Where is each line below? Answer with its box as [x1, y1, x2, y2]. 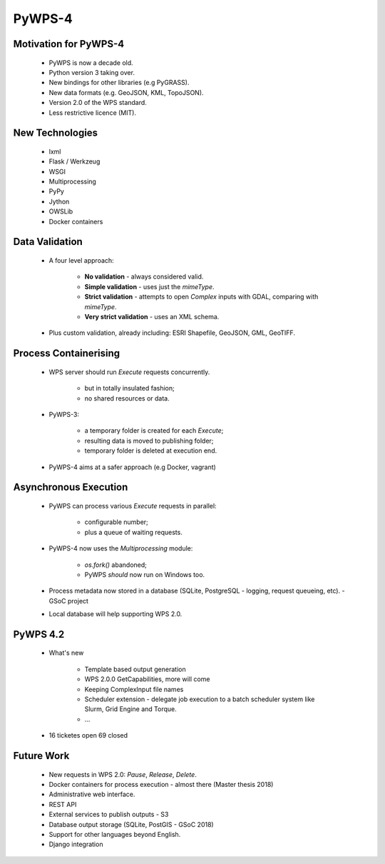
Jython [48, 197, 70, 206]
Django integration [48, 840, 103, 849]
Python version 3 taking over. [48, 68, 135, 76]
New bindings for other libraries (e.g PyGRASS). [48, 79, 190, 87]
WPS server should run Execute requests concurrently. [48, 368, 210, 376]
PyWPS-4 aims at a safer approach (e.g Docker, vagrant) [48, 463, 217, 471]
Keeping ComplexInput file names [84, 685, 184, 693]
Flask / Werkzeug [48, 157, 101, 166]
